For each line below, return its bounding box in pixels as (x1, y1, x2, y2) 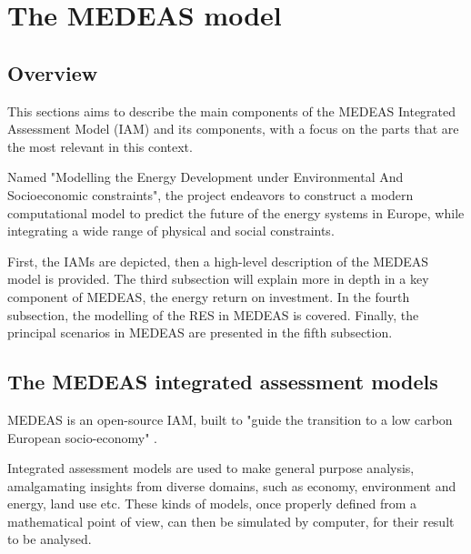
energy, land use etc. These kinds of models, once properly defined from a (7, 494, 417, 513)
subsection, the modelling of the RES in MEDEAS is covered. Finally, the (7, 305, 419, 324)
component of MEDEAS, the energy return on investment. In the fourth (7, 287, 410, 306)
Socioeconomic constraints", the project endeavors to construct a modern (7, 185, 414, 204)
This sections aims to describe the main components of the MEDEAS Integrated (7, 101, 456, 120)
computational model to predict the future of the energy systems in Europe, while (7, 203, 465, 222)
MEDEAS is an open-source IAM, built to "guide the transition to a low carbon (7, 409, 453, 428)
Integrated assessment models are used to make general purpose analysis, (7, 458, 415, 478)
